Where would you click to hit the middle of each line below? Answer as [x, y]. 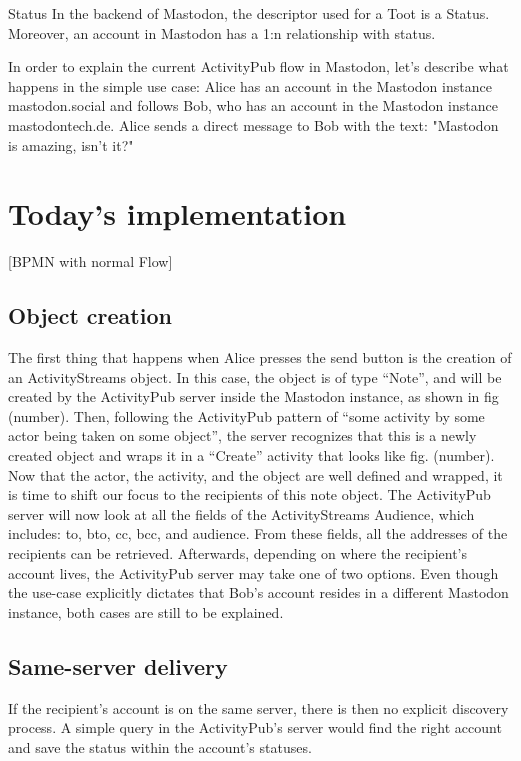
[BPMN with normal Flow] [90, 261]
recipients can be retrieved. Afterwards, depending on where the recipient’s [238, 553]
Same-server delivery [118, 665]
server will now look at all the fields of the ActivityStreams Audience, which [241, 513]
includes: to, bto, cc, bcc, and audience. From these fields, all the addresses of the [258, 533]
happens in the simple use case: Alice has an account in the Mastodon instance [250, 85]
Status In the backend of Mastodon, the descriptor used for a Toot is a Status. [249, 13]
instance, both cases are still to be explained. [146, 611]
